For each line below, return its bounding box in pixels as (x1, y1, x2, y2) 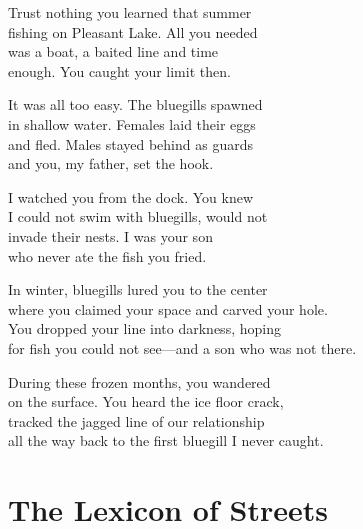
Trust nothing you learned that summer (8, 2, 252, 22)
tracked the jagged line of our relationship (8, 410, 265, 431)
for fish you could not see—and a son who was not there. (8, 337, 357, 358)
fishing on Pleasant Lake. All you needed (8, 21, 258, 42)
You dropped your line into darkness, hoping (8, 318, 281, 339)
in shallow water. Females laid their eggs (8, 113, 256, 134)
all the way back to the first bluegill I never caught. (8, 430, 324, 451)
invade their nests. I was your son (8, 225, 213, 246)
